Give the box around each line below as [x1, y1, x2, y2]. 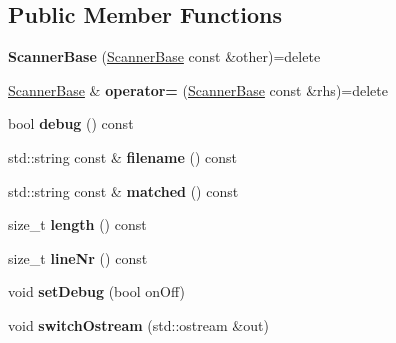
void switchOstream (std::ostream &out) [8, 314, 269, 335]
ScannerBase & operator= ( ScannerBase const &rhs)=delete [8, 79, 388, 100]
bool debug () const [8, 113, 134, 134]
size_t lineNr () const [8, 247, 148, 268]
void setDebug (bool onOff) [8, 281, 185, 302]
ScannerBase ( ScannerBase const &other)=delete [8, 46, 321, 67]
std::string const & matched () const [8, 180, 239, 201]
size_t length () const [8, 214, 147, 235]
